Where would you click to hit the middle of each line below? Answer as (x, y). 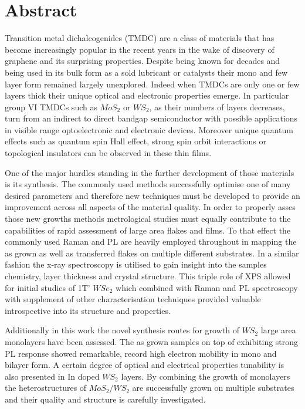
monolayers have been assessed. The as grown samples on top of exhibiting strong (152, 341)
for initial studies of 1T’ (48, 287)
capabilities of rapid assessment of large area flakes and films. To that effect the (148, 230)
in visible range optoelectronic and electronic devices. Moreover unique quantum (149, 129)
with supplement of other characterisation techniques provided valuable (133, 299)
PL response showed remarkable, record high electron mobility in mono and (141, 353)
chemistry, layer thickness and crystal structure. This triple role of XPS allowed (148, 276)
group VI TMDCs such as (51, 107)
